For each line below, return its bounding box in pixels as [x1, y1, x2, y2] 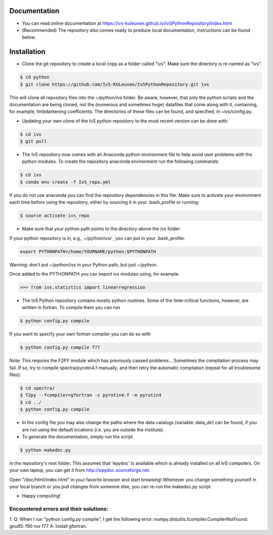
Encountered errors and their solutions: [9, 506, 109, 513]
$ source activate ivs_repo [20, 213, 89, 218]
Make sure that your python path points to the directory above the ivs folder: [22, 226, 181, 232]
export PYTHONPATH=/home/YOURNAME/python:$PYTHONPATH [20, 248, 156, 254]
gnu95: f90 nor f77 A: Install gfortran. [9, 523, 87, 529]
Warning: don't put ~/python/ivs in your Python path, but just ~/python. [9, 261, 158, 268]
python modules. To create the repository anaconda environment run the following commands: [22, 158, 219, 164]
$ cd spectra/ [20, 385, 55, 391]
